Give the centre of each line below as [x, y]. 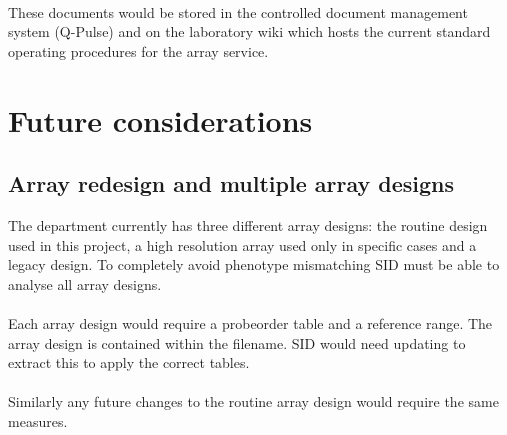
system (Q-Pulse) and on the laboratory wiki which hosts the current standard [249, 31]
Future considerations [160, 119]
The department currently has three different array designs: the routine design [248, 224]
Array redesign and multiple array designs [231, 183]
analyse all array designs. [85, 283]
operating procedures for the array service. [138, 50]
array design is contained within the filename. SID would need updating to [237, 342]
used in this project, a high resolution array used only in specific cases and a [242, 244]
